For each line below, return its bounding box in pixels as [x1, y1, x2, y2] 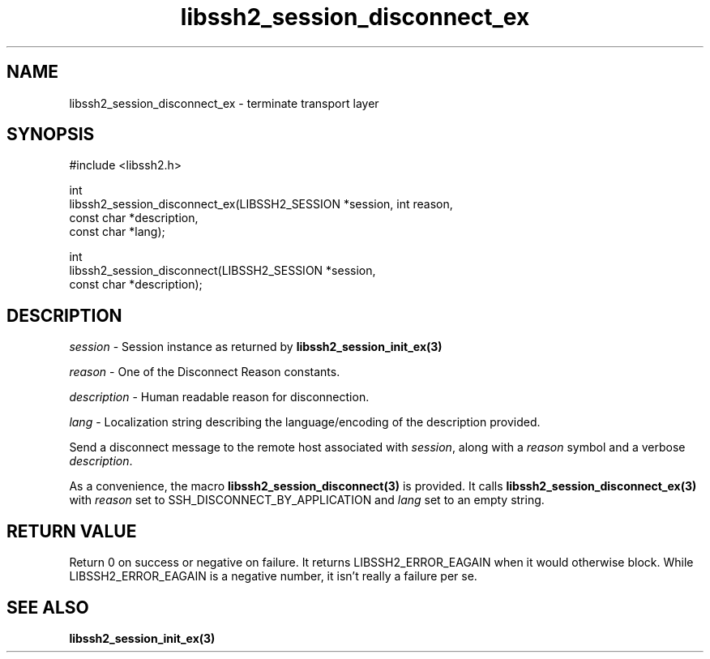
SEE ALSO [6, 597, 89, 618]
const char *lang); [69, 225, 165, 239]
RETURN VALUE [6, 520, 137, 541]
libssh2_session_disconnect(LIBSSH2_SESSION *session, [69, 263, 376, 278]
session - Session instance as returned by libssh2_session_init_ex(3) [69, 340, 443, 354]
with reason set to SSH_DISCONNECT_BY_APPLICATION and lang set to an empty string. [69, 493, 545, 507]
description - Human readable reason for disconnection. [69, 390, 370, 404]
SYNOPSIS [6, 124, 95, 145]
